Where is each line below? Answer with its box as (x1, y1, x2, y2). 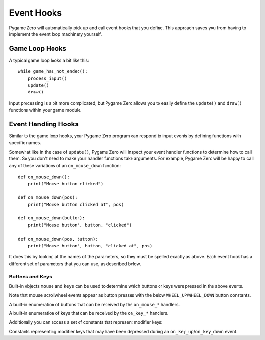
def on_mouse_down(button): (18, 216, 85, 221)
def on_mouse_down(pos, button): (18, 236, 98, 242)
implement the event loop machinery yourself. (9, 31, 102, 37)
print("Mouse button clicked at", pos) (27, 202, 124, 207)
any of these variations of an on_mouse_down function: (9, 162, 121, 168)
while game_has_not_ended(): (18, 69, 88, 74)
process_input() (27, 75, 67, 81)
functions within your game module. (9, 107, 82, 113)
